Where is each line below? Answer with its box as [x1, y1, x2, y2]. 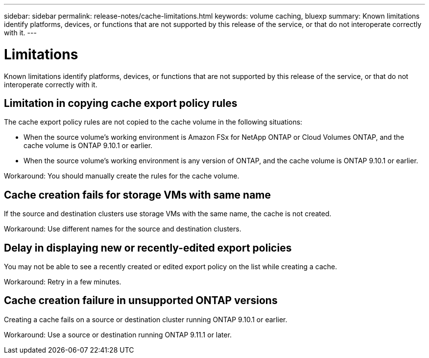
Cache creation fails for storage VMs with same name [4, 188, 271, 201]
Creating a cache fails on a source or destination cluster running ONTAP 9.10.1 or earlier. [4, 315, 287, 324]
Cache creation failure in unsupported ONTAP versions [4, 294, 278, 307]
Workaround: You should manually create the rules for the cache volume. [4, 172, 239, 180]
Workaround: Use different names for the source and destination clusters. [4, 225, 241, 233]
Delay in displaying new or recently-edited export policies [4, 241, 292, 254]
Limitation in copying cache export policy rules [4, 97, 238, 109]
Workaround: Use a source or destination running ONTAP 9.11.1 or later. [4, 330, 232, 339]
